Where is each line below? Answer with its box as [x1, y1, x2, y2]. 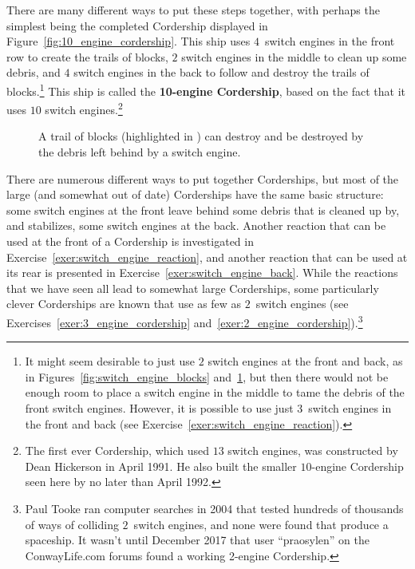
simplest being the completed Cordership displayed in [6, 17, 268, 34]
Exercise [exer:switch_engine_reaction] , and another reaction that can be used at [6, 248, 408, 265]
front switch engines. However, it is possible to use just [25, 400, 294, 417]
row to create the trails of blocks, [6, 48, 168, 65]
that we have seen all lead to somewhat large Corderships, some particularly [6, 279, 379, 296]
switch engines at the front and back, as [207, 353, 403, 369]
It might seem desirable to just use [25, 353, 196, 369]
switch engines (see [255, 295, 349, 312]
